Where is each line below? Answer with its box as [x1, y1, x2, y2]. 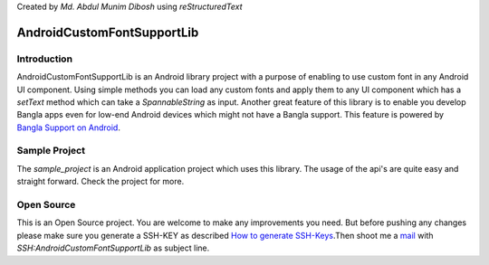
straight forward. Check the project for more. [16, 176, 185, 187]
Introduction [16, 52, 72, 65]
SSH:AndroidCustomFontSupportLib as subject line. [16, 242, 210, 253]
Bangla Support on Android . [16, 122, 121, 133]
